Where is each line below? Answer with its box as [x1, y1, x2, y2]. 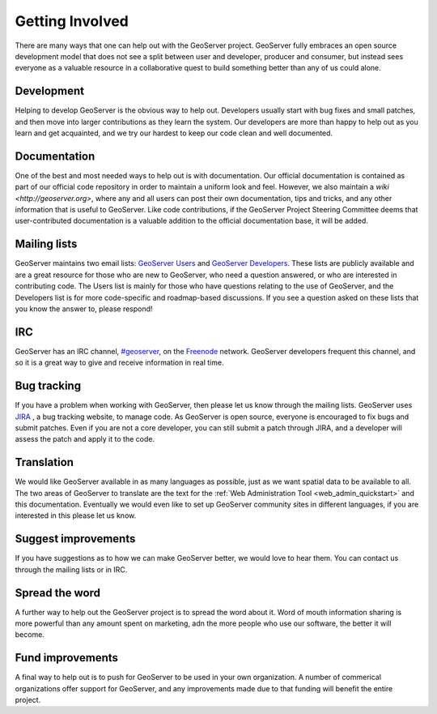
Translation [15, 455, 74, 469]
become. [15, 630, 45, 639]
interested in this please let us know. [15, 511, 137, 520]
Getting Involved [15, 12, 129, 30]
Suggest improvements [15, 532, 136, 546]
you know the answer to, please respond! [15, 304, 153, 314]
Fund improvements [15, 651, 119, 665]
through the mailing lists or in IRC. [15, 564, 128, 575]
